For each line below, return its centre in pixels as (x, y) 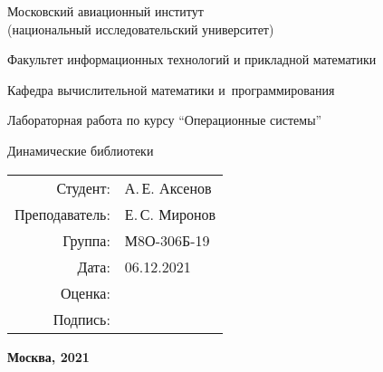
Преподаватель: (62, 214)
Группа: (86, 240)
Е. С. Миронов (170, 214)
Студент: (83, 187)
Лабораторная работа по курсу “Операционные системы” (165, 120)
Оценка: (85, 292)
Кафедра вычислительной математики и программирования (171, 89)
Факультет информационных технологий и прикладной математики (192, 59)
